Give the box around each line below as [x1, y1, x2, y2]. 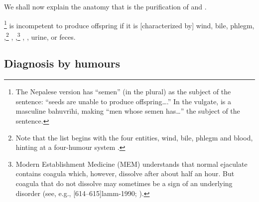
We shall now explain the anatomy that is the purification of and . [4, 1, 207, 11]
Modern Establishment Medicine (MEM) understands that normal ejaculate [15, 158, 248, 169]
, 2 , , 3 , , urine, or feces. [4, 30, 76, 42]
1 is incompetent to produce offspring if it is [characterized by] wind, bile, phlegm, [4, 18, 255, 30]
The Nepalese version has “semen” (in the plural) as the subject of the [15, 86, 231, 97]
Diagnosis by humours [4, 56, 121, 71]
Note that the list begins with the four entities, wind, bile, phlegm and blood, [15, 132, 253, 142]
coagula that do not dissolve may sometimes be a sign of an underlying [15, 178, 233, 189]
